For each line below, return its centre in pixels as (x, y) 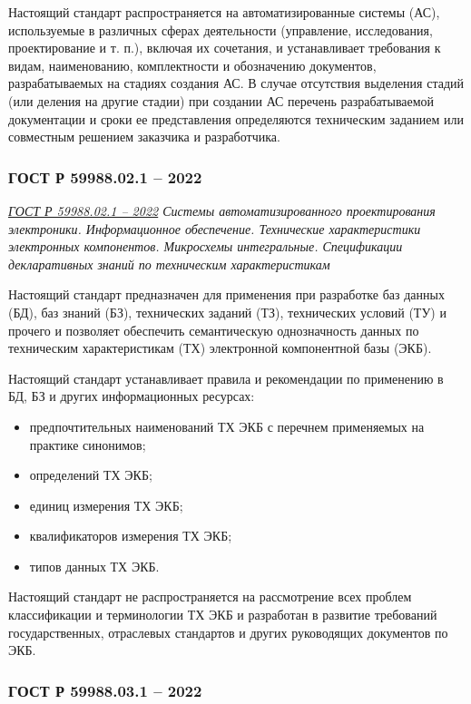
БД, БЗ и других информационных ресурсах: (132, 396)
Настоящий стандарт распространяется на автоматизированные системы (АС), (224, 12)
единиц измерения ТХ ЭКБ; (106, 505)
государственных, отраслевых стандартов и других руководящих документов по (228, 632)
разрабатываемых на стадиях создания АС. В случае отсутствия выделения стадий (236, 83)
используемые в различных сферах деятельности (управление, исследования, (221, 29)
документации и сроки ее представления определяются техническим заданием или (236, 118)
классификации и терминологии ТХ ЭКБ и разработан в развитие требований (223, 615)
